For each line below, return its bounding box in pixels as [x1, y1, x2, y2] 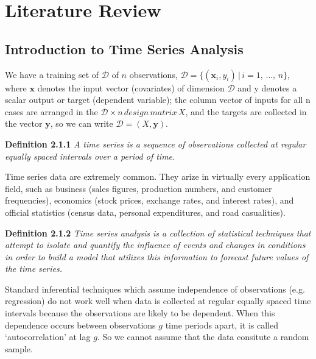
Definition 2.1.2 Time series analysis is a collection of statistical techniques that [5, 226, 311, 239]
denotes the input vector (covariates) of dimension [37, 81, 225, 94]
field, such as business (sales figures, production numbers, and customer [5, 182, 272, 194]
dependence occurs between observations [5, 318, 156, 331]
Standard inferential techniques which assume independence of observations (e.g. [5, 282, 305, 295]
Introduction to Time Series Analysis [5, 39, 244, 58]
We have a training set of [5, 68, 99, 80]
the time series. [5, 262, 62, 275]
